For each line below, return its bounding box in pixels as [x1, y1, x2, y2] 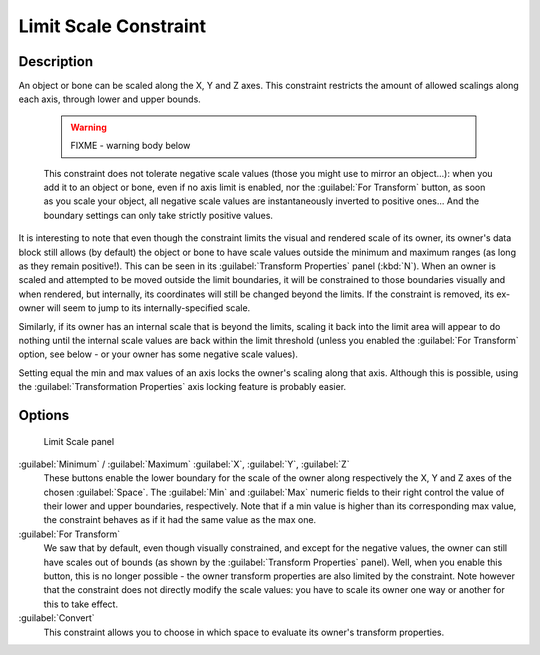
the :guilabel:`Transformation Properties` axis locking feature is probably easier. [18, 381, 347, 393]
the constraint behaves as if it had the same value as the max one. [43, 514, 317, 526]
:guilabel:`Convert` [18, 612, 95, 624]
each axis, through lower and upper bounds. [18, 93, 202, 105]
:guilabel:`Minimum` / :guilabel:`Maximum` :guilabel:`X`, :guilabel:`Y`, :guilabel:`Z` [18, 458, 350, 470]
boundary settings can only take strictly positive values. [43, 209, 274, 221]
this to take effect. [43, 598, 119, 610]
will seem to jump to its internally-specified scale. [46, 302, 251, 314]
